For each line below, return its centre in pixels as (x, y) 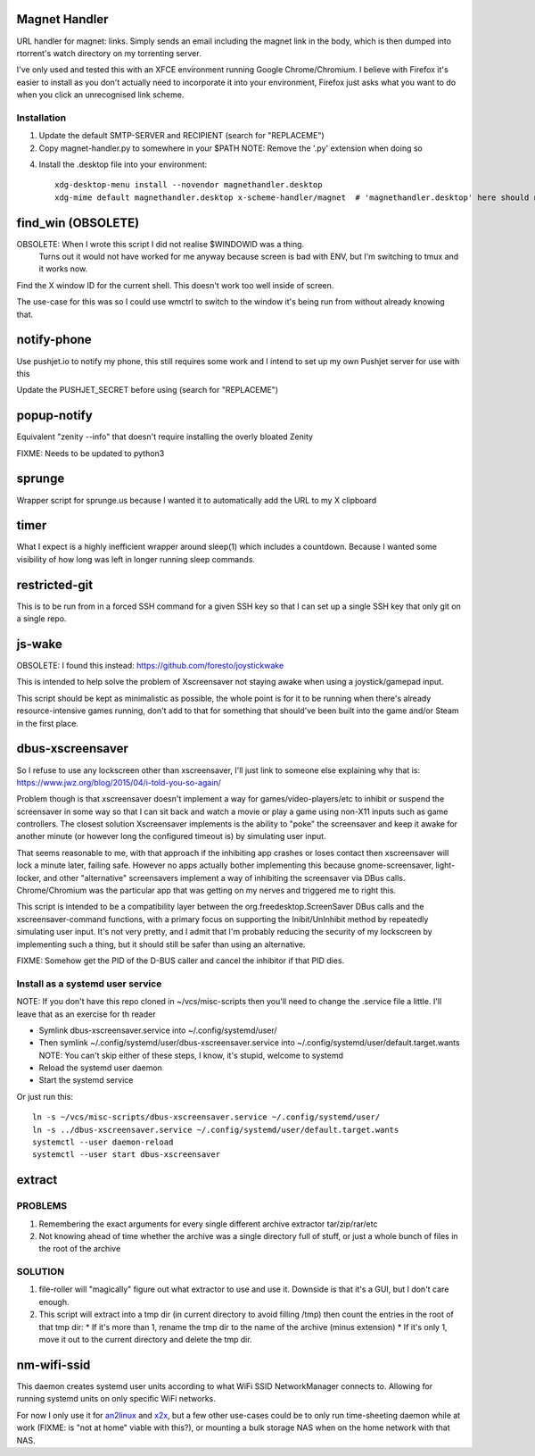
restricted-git (55, 585)
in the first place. (48, 723)
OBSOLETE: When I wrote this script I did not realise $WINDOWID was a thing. (160, 244)
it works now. (63, 269)
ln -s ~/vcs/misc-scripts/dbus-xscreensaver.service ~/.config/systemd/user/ (206, 1117)
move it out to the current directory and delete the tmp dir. (146, 1340)
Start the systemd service (86, 1080)
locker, (29, 878)
